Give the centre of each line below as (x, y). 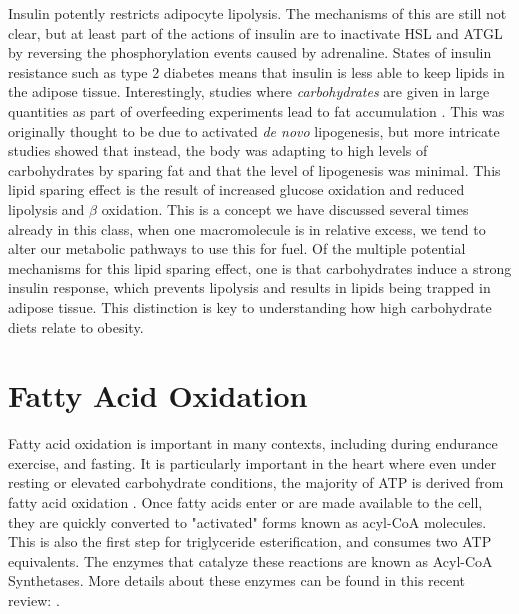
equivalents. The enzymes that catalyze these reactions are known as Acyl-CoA (250, 560)
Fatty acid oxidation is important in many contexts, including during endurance (253, 443)
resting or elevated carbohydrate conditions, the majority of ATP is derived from (256, 482)
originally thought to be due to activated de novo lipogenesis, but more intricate (254, 130)
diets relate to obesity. (76, 326)
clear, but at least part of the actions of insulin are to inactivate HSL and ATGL (255, 32)
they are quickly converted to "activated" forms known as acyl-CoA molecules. (247, 521)
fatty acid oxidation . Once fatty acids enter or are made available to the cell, (245, 502)
